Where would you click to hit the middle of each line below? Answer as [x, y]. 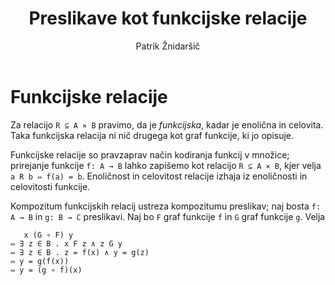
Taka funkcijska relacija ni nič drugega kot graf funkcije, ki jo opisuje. [152, 135]
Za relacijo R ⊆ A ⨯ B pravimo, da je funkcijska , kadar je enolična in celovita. [167, 124]
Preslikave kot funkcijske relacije [168, 18]
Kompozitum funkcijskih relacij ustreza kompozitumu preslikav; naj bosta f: [166, 206]
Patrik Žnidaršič [168, 46]
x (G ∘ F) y [48, 235]
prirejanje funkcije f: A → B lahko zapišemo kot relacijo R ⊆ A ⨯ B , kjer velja [166, 165]
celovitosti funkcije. [50, 186]
